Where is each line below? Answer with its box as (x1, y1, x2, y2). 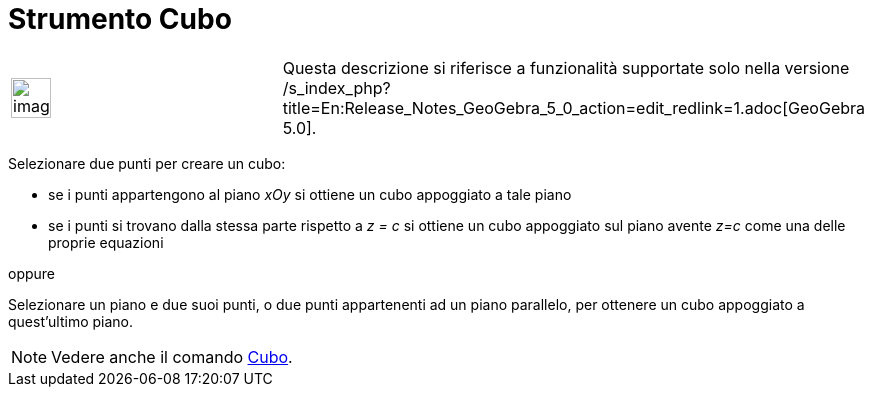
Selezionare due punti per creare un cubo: (8, 154, 286, 172)
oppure (8, 264, 56, 282)
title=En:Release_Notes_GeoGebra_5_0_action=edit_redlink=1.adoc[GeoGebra (282, 97, 866, 118)
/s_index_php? (282, 77, 391, 98)
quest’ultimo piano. (8, 312, 134, 330)
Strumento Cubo (8, 2, 232, 36)
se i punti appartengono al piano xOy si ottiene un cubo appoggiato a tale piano (48, 185, 572, 203)
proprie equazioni (48, 233, 164, 251)
